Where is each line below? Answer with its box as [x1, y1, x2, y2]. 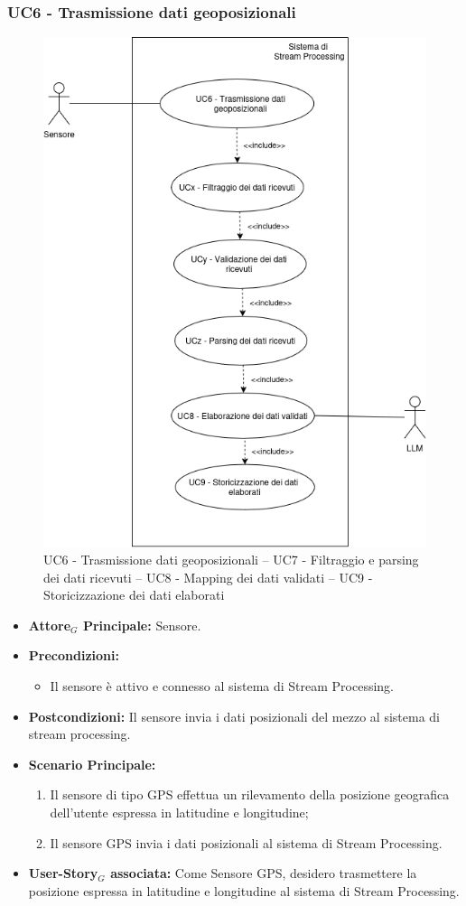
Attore [28, 615, 71, 634]
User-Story [28, 864, 98, 883]
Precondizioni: [28, 646, 119, 665]
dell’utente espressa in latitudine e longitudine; [50, 803, 309, 822]
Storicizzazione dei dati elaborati [43, 585, 225, 604]
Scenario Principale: [28, 754, 156, 773]
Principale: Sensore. [82, 615, 201, 634]
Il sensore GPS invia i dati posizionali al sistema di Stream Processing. [50, 833, 443, 852]
